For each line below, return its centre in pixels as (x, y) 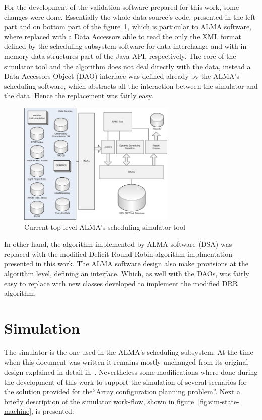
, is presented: (53, 411)
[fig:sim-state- (218, 401)
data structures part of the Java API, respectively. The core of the (134, 56)
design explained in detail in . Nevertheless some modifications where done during (131, 372)
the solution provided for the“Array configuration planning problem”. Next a (122, 392)
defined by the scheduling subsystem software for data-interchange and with (121, 46)
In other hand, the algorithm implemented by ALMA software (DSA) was (118, 244)
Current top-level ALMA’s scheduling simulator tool (105, 227)
